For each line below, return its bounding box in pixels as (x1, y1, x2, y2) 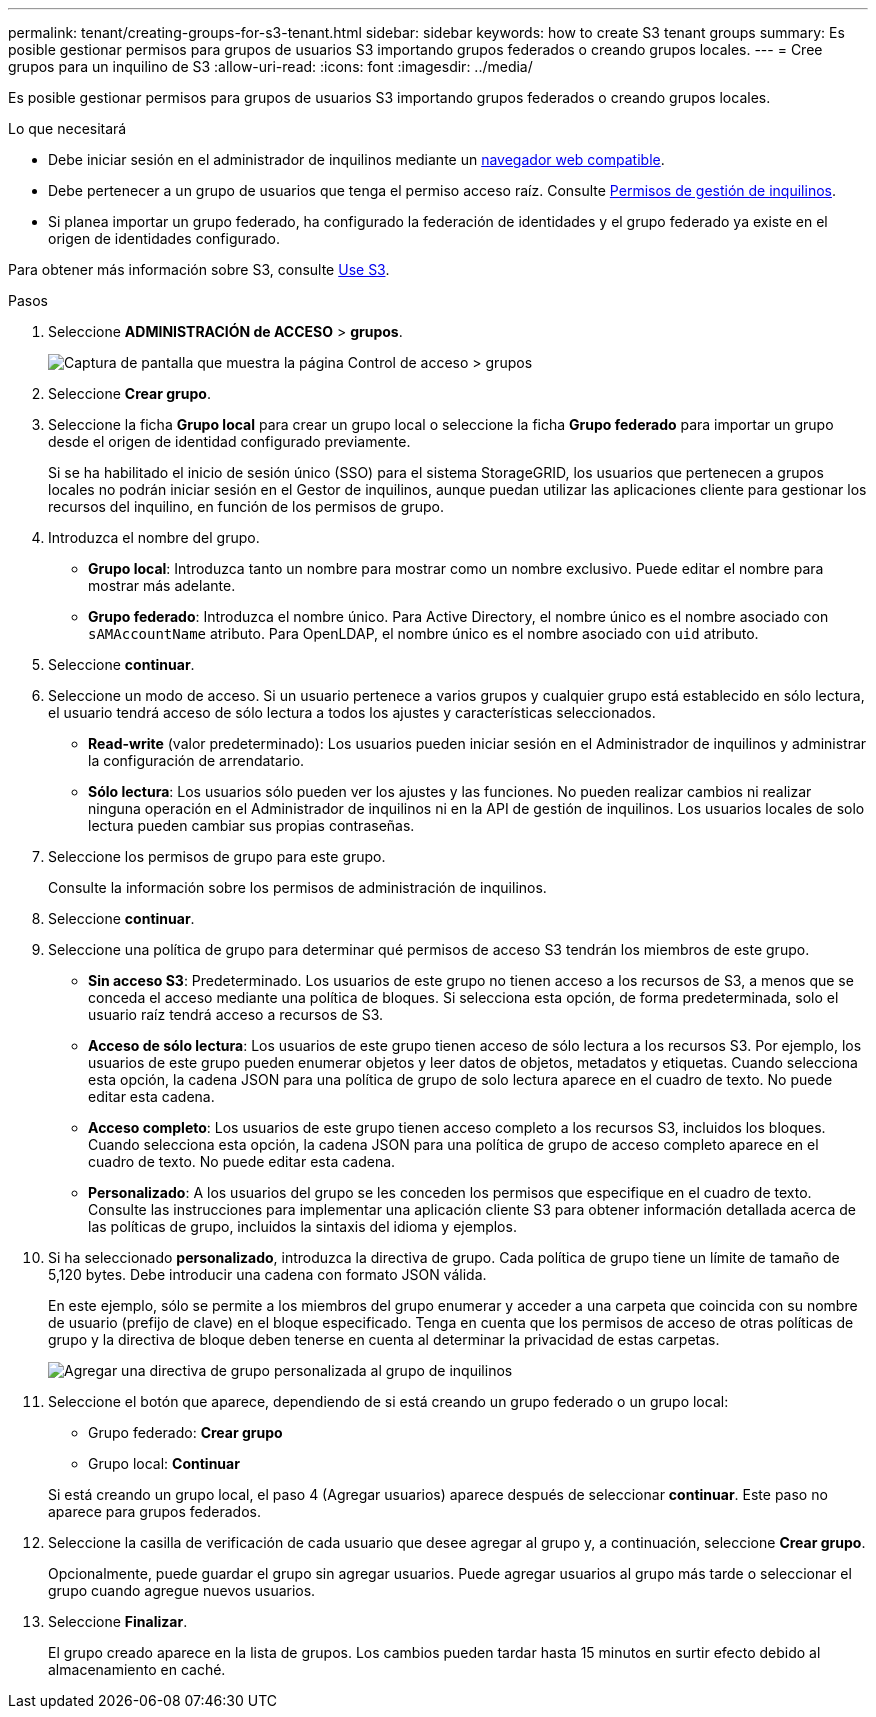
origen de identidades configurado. (48, 230, 280, 247)
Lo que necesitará (8, 120, 127, 137)
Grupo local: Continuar (88, 1455, 240, 1472)
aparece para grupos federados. (48, 1503, 261, 1520)
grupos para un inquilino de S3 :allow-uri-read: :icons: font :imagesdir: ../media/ (8, 58, 533, 75)
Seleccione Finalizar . (48, 1613, 188, 1630)
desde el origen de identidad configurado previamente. (48, 433, 411, 450)
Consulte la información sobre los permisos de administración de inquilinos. (48, 879, 547, 896)
